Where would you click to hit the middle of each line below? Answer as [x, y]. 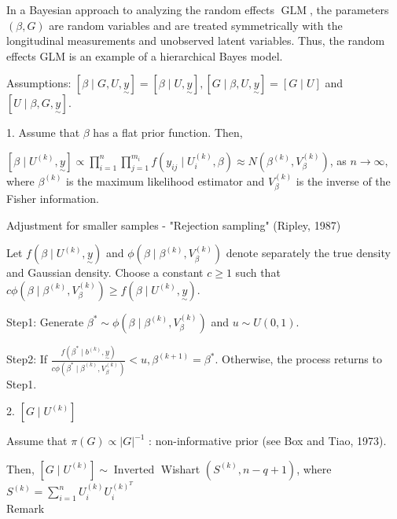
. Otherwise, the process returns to [298, 359]
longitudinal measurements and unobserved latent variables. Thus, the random [196, 40]
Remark [26, 508]
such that [258, 272]
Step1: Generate [45, 321]
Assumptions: [39, 83]
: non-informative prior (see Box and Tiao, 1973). [268, 441]
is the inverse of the [343, 180]
